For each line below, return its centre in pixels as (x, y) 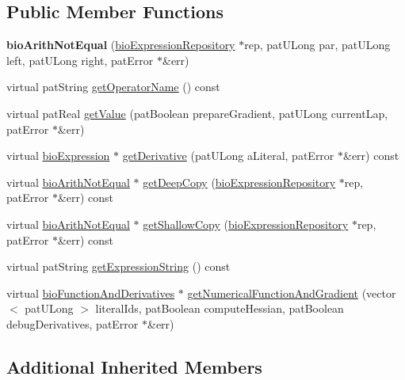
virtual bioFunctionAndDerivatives (91, 293)
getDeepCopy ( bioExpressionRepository (239, 182)
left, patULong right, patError (80, 60)
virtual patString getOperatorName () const (113, 87)
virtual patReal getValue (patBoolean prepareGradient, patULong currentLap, (197, 113)
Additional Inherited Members (134, 366)
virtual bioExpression (58, 156)
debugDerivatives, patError (73, 323)
